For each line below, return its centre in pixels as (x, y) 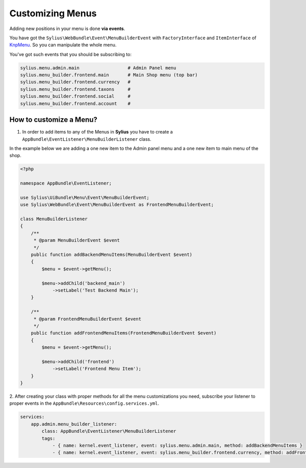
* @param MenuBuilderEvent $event (76, 240)
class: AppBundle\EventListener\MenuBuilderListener (109, 431)
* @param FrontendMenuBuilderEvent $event (87, 319)
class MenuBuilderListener (54, 219)
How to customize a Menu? (54, 120)
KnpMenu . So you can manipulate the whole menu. (63, 45)
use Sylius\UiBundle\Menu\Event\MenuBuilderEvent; (85, 197)
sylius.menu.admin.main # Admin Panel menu (98, 68)
